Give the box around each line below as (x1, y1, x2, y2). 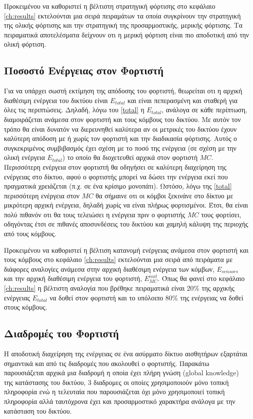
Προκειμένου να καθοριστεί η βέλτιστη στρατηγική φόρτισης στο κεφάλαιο (4, 1, 216, 11)
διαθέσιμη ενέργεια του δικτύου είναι (4, 95, 108, 105)
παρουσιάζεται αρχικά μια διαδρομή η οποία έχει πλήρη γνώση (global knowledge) (4, 367, 239, 378)
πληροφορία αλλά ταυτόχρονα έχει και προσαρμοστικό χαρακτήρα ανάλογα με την (4, 396, 235, 406)
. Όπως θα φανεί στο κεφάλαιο (158, 273, 245, 283)
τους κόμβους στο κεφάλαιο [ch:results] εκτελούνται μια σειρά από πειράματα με (4, 254, 233, 264)
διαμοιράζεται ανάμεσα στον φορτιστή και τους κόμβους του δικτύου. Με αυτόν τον (4, 114, 241, 124)
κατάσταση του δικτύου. (4, 405, 72, 416)
